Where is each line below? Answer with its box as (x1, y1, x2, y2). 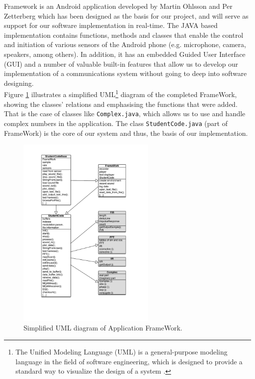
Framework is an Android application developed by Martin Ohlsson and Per (4, 1, 232, 11)
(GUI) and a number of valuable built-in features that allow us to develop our (4, 58, 238, 69)
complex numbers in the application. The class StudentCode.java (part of (4, 118, 228, 128)
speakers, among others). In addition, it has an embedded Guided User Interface (4, 49, 246, 59)
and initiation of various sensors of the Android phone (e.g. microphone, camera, (4, 39, 246, 50)
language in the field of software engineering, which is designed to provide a (15, 356, 243, 366)
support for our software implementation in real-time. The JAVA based (4, 20, 218, 30)
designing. (4, 77, 34, 88)
